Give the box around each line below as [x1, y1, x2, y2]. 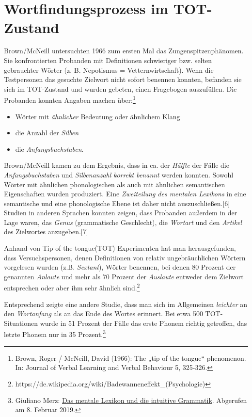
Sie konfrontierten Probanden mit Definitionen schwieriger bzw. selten [4, 55, 212, 65]
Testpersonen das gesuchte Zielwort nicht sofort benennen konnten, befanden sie [4, 74, 242, 84]
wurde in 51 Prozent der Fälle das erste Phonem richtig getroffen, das [40, 318, 247, 328]
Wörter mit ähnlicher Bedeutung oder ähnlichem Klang [15, 111, 180, 121]
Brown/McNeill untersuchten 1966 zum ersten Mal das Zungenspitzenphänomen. [4, 46, 244, 56]
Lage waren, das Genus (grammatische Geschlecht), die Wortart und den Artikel [4, 217, 242, 227]
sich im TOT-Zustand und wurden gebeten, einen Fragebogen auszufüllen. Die [4, 83, 237, 94]
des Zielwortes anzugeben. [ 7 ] [4, 226, 88, 237]
